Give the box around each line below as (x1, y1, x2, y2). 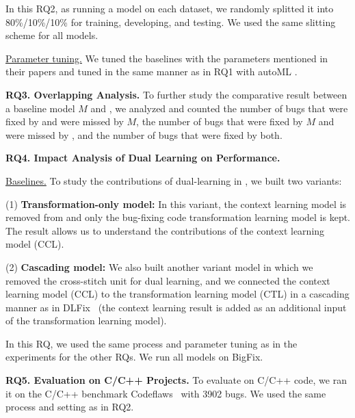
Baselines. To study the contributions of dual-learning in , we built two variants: (5, 173, 342, 187)
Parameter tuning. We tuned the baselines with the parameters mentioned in (5, 51, 328, 65)
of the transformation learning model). (5, 313, 167, 328)
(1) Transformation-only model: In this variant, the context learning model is (5, 196, 347, 211)
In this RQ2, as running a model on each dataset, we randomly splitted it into (5, 1, 334, 15)
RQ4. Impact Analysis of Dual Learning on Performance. (5, 151, 280, 165)
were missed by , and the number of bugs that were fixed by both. (5, 127, 282, 142)
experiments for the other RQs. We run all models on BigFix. (5, 350, 263, 364)
